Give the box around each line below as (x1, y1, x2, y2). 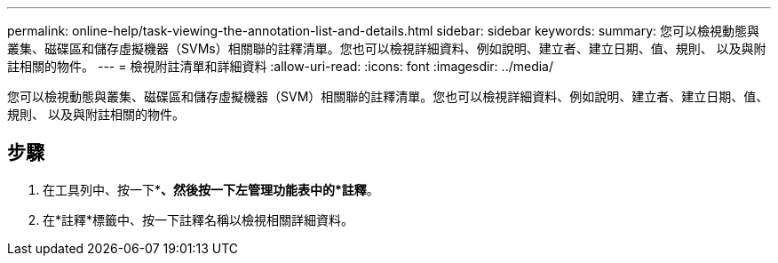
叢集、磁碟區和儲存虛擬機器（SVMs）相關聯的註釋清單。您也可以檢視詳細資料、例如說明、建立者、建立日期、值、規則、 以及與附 (7, 41, 766, 56)
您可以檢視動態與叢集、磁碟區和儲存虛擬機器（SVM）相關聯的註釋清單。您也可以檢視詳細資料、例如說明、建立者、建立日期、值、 (7, 89, 769, 104)
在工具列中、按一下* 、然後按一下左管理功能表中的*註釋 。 (43, 181, 379, 197)
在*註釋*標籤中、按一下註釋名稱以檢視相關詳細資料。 (43, 211, 354, 227)
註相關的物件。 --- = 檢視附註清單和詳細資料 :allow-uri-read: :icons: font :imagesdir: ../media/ (7, 59, 554, 74)
